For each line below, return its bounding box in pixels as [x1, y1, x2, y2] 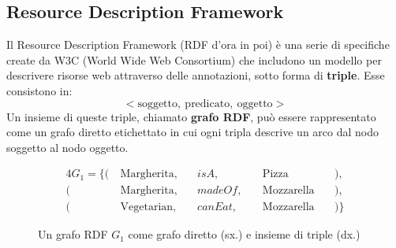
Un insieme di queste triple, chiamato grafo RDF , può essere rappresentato [6, 108, 376, 124]
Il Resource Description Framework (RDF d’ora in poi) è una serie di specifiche [6, 36, 390, 53]
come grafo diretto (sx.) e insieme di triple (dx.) [128, 226, 361, 242]
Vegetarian [120, 202, 174, 213]
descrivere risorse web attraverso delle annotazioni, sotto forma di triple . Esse [6, 67, 385, 83]
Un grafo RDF [38, 226, 108, 242]
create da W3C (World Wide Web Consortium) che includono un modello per [6, 51, 382, 68]
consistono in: [6, 82, 73, 98]
